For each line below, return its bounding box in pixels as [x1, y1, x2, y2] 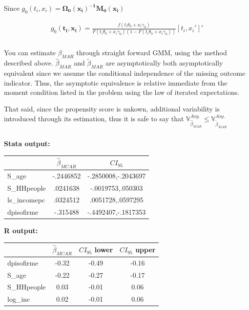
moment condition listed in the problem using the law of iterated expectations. [4, 87, 240, 97]
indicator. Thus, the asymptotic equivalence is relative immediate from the [4, 77, 228, 88]
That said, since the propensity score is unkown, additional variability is [4, 103, 220, 113]
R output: [4, 225, 38, 236]
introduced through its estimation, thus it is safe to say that [4, 113, 184, 123]
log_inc [7, 294, 30, 304]
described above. [4, 58, 53, 68]
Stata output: [4, 138, 50, 149]
